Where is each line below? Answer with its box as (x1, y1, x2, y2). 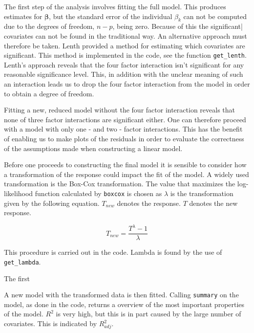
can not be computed (183, 11, 247, 21)
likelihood (4, 188, 33, 198)
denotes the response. (117, 198, 181, 208)
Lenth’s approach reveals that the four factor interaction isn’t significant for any (4, 59, 244, 69)
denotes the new (189, 198, 238, 208)
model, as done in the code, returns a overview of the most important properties (4, 299, 245, 309)
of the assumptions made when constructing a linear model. (4, 143, 183, 153)
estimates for (4, 11, 42, 21)
